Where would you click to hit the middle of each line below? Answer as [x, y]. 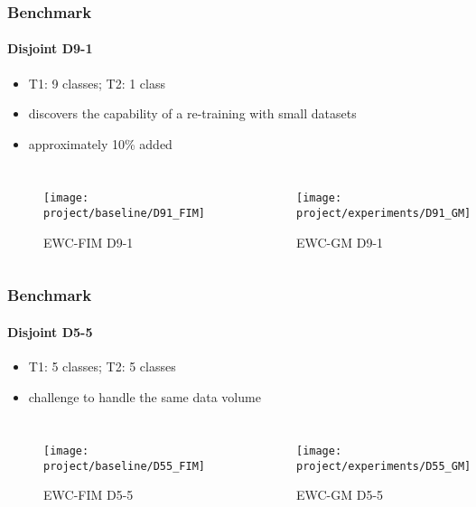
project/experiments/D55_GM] [383, 466]
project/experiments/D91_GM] [383, 214]
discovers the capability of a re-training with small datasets [192, 113]
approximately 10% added [100, 143]
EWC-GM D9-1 [340, 242]
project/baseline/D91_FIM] [124, 214]
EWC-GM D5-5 [340, 495]
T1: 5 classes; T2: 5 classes [102, 366]
